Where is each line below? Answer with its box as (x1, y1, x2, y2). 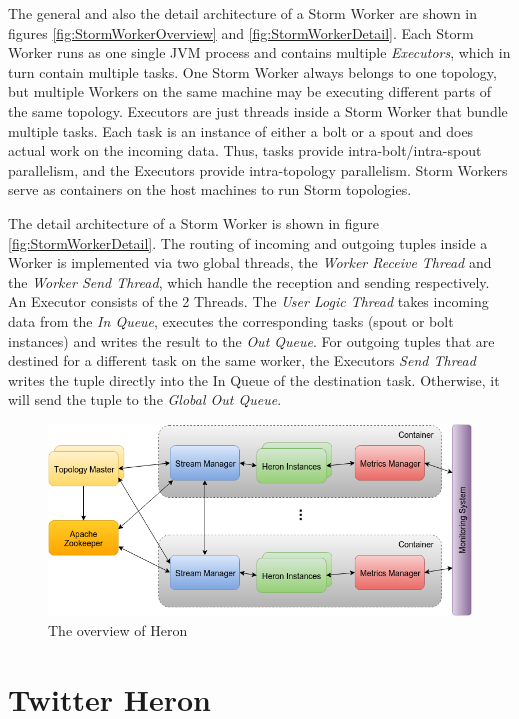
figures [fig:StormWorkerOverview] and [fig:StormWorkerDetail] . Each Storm (8, 22, 474, 43)
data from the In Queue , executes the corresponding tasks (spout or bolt (8, 310, 454, 331)
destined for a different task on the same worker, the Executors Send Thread (8, 350, 476, 371)
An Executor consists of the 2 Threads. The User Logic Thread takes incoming (8, 291, 489, 312)
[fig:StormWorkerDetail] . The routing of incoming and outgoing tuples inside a (8, 232, 488, 253)
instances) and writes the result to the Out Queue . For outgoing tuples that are (8, 330, 495, 351)
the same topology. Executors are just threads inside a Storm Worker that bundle (8, 100, 508, 121)
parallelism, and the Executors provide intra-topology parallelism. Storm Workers (8, 159, 508, 180)
